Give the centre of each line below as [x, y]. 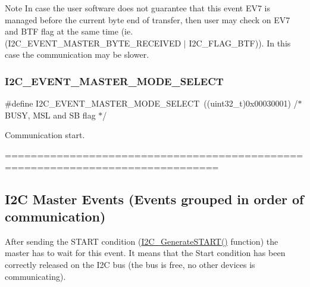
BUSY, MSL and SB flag [50, 115]
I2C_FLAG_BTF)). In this [240, 43]
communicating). [35, 276]
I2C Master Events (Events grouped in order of [154, 199]
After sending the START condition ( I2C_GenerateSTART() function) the [142, 241]
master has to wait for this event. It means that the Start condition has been [145, 253]
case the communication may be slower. [77, 54]
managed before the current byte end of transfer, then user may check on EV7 [148, 19]
